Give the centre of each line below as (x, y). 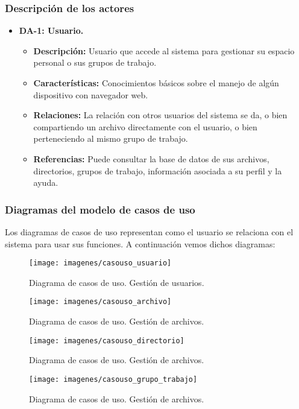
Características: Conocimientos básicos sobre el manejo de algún (156, 83)
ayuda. (46, 182)
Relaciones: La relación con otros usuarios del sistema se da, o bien (160, 115)
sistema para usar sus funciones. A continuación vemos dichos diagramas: (140, 243)
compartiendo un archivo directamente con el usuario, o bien (145, 126)
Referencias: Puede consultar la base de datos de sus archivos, (151, 158)
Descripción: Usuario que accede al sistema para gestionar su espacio (164, 50)
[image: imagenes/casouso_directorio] (107, 341)
